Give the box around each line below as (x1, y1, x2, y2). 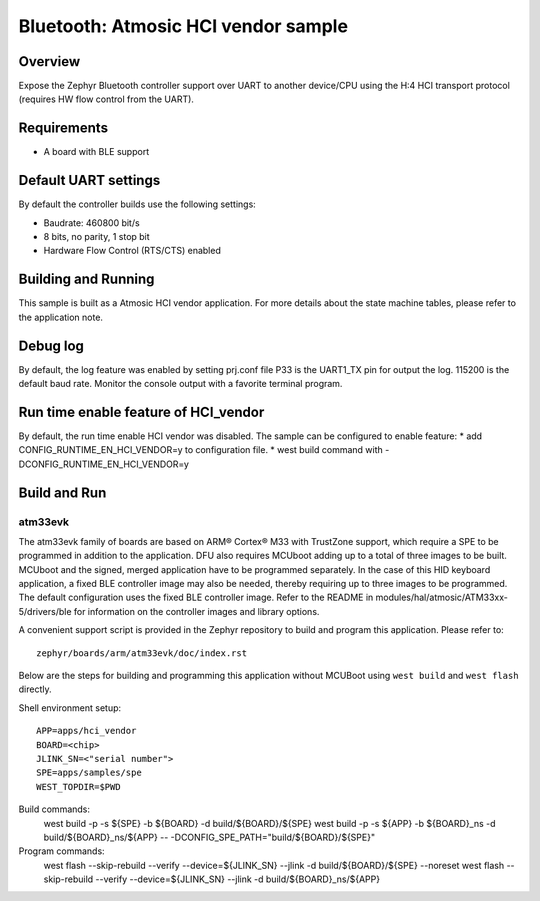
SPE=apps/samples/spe (36, 767, 142, 779)
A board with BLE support (43, 146, 150, 158)
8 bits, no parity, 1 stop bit (43, 231, 150, 243)
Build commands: (18, 803, 90, 815)
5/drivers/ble (18, 605, 72, 617)
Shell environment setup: (18, 701, 122, 714)
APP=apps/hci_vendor (36, 725, 137, 737)
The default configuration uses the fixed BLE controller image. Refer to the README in (18, 591, 374, 604)
